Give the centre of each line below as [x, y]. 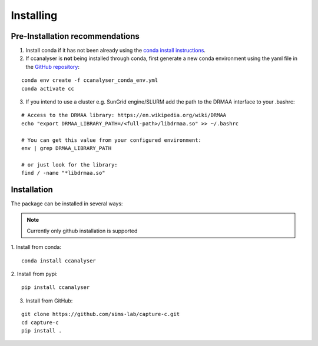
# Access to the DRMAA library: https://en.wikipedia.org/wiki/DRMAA [124, 115]
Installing [34, 15]
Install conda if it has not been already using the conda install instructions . [116, 51]
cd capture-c [40, 322]
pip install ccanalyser [56, 287]
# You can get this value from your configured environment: [111, 140]
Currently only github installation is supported [82, 231]
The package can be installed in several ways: [67, 204]
